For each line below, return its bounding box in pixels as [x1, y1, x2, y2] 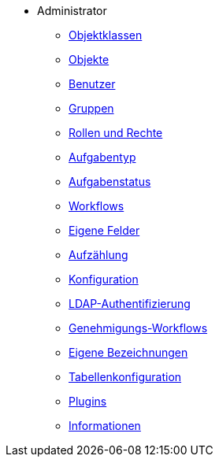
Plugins [69, 394, 107, 408]
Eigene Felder [69, 224, 140, 237]
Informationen [69, 419, 141, 432]
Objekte [69, 53, 109, 66]
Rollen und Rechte [69, 126, 163, 139]
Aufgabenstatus [69, 175, 151, 188]
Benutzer [69, 77, 116, 91]
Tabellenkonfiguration [69, 370, 182, 383]
